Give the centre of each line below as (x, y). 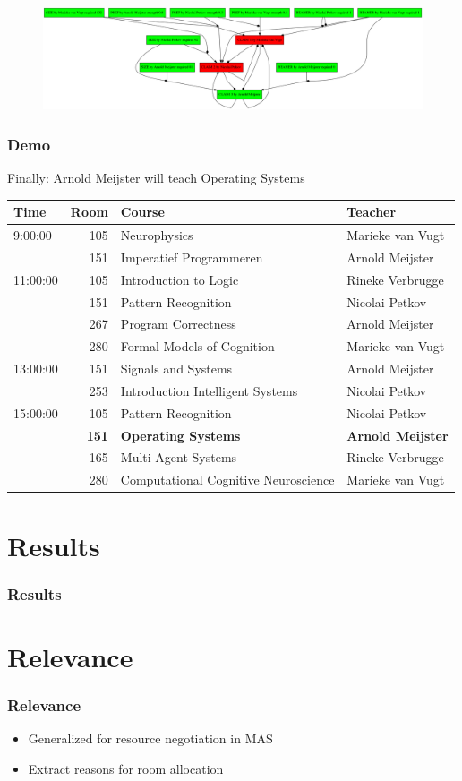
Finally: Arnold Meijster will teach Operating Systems (156, 178)
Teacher (372, 212)
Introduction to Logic (180, 279)
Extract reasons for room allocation (126, 768)
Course (142, 212)
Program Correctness (178, 324)
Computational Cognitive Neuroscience (227, 480)
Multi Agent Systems (179, 457)
